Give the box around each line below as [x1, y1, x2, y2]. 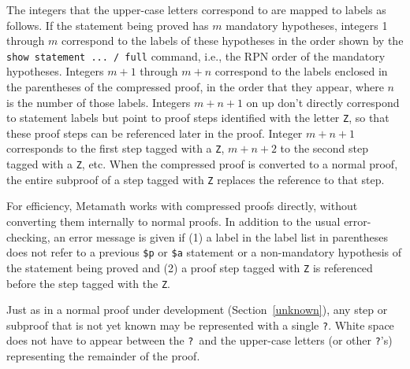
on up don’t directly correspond [246, 94, 400, 110]
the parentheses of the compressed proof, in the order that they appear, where [6, 79, 384, 95]
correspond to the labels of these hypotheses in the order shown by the [61, 32, 404, 49]
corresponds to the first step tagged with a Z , [6, 140, 225, 157]
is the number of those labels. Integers [6, 94, 191, 110]
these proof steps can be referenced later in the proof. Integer [6, 124, 303, 141]
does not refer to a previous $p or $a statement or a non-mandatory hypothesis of [6, 244, 401, 260]
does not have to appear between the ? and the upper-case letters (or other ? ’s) [6, 332, 393, 349]
